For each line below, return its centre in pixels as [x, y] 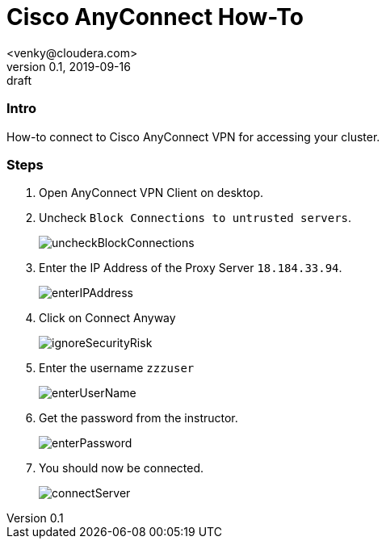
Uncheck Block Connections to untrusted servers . [195, 218]
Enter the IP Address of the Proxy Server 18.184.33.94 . [191, 268]
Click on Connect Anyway [107, 318]
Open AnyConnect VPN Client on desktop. [151, 193]
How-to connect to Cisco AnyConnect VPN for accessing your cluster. [193, 136]
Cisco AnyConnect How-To [155, 17]
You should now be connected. [122, 468]
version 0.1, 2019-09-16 [69, 66]
